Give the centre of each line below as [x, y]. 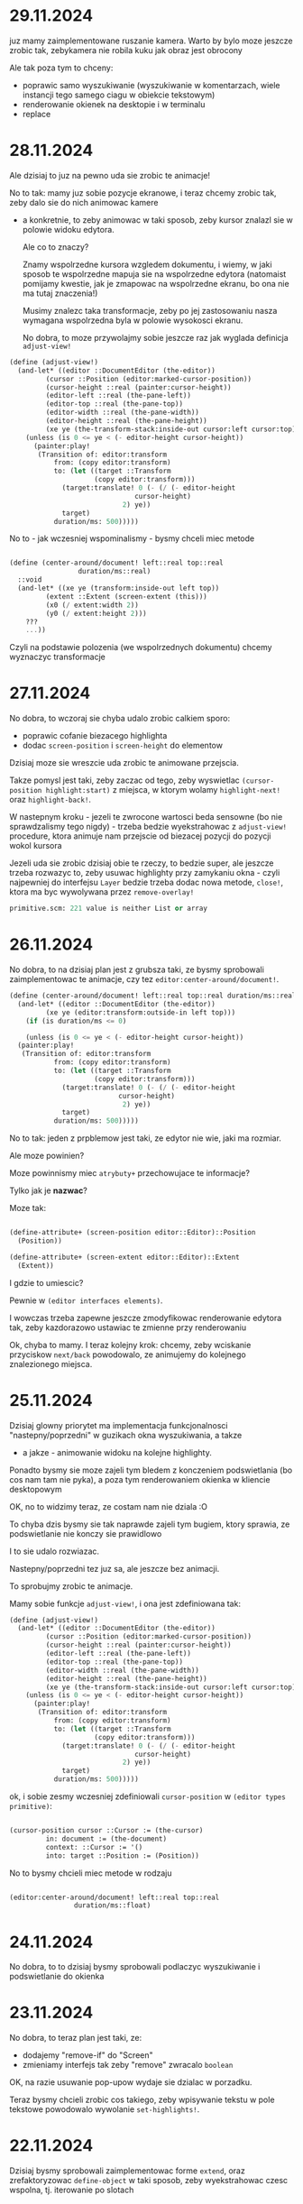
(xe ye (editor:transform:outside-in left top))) [141, 1012]
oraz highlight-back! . [50, 800]
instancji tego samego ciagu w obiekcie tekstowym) [119, 95]
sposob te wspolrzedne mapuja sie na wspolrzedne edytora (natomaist [154, 274]
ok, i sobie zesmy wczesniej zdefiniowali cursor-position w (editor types [147, 1796]
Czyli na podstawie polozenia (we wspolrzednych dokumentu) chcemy [141, 647]
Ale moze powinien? [47, 1156]
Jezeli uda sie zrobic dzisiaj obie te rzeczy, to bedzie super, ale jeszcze [142, 863]
